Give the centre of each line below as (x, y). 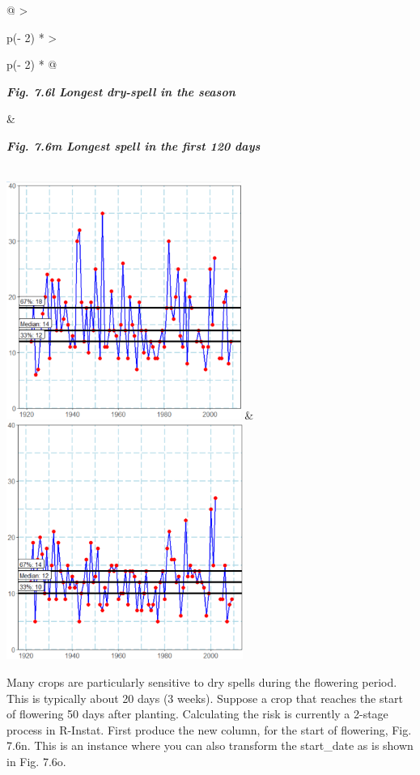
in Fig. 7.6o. (36, 762)
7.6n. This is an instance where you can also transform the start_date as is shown (210, 745)
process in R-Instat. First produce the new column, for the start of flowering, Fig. (209, 729)
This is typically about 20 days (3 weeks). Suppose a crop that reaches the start (205, 698)
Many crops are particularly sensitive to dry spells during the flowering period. (202, 682)
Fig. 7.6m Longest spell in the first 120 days (134, 145)
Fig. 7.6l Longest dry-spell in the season (121, 91)
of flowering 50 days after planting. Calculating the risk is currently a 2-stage (197, 714)
